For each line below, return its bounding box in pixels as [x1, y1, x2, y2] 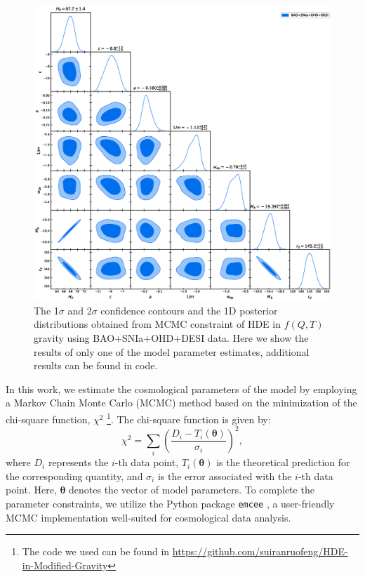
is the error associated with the [157, 468, 292, 483]
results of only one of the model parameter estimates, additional [34, 344, 310, 359]
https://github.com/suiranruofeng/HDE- [172, 544, 348, 559]
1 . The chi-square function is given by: [107, 410, 271, 426]
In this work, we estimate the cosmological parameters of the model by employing [6, 381, 357, 396]
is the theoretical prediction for [216, 455, 350, 470]
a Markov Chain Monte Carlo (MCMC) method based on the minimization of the [6, 395, 357, 410]
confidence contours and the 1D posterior [100, 303, 278, 317]
